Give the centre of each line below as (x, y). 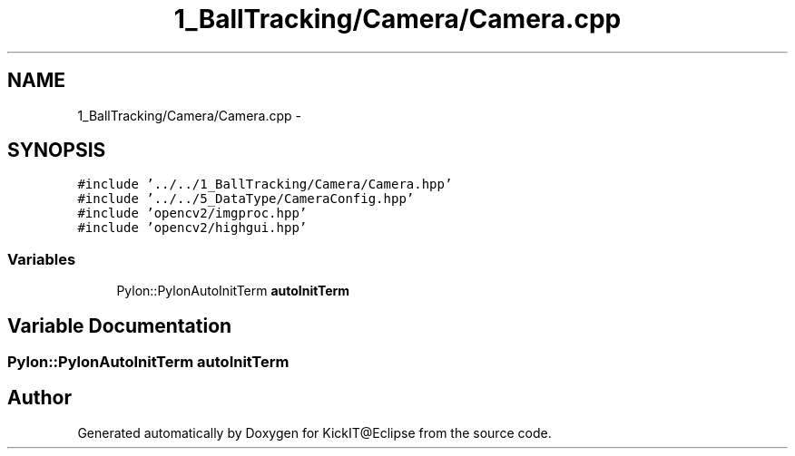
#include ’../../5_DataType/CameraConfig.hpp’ (246, 199)
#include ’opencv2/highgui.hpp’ (192, 228)
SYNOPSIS (57, 150)
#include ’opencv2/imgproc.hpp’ (192, 213)
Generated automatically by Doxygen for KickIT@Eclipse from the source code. (314, 432)
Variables (42, 259)
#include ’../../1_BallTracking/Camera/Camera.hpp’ (265, 184)
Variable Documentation (120, 325)
